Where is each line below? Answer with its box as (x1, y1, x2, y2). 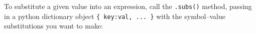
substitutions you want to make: (4, 20, 103, 31)
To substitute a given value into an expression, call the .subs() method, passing (4, 1, 252, 11)
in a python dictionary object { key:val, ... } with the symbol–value (4, 10, 225, 21)
